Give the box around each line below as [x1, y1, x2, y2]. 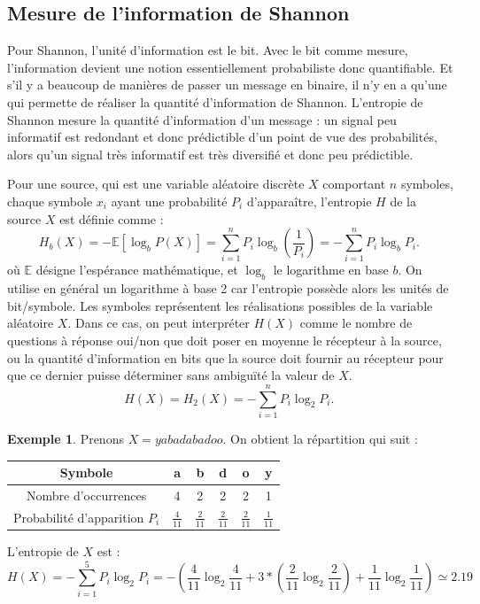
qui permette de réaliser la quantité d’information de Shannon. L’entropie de [7, 92, 423, 111]
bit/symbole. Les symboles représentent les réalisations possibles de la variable [7, 296, 433, 314]
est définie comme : [59, 209, 164, 228]
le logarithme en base [273, 260, 389, 279]
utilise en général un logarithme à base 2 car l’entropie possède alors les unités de [7, 279, 449, 298]
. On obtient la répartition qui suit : [222, 429, 418, 447]
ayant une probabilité [111, 191, 228, 210]
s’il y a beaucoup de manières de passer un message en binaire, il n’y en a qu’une [7, 75, 447, 94]
